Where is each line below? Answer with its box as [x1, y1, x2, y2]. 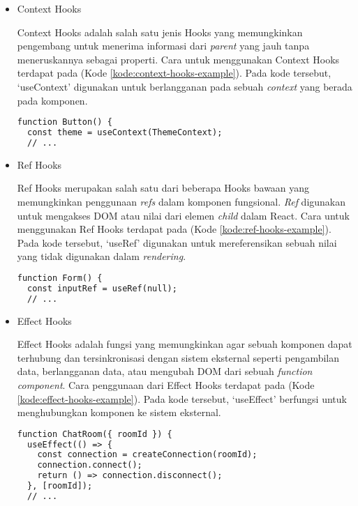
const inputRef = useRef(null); [27, 283, 177, 293]
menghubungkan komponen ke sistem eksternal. [17, 405, 221, 420]
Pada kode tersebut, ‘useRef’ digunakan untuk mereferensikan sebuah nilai [17, 235, 337, 250]
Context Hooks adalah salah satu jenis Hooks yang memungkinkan [17, 24, 303, 39]
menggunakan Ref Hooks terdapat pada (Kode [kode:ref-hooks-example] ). [17, 222, 331, 236]
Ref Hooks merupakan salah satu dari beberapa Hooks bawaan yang [17, 181, 310, 195]
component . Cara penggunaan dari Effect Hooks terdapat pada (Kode [17, 377, 315, 392]
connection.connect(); [37, 460, 142, 470]
